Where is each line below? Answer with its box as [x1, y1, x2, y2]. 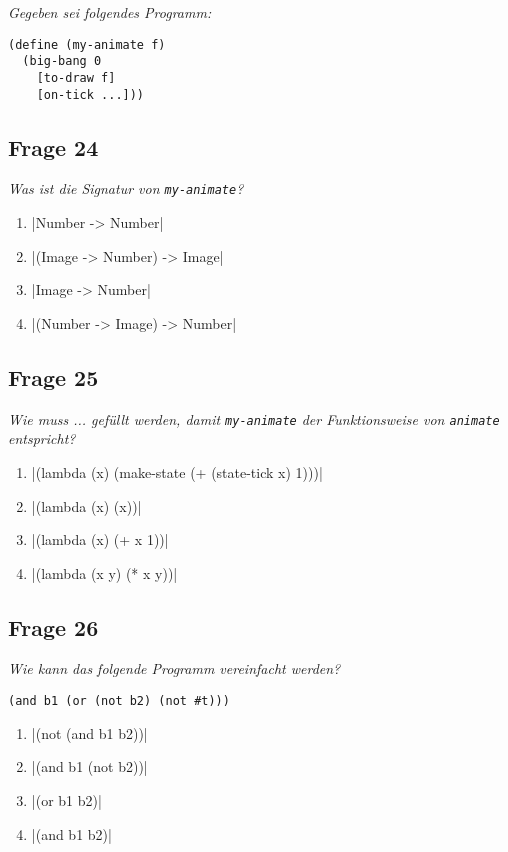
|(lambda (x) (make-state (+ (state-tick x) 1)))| [31, 461, 323, 482]
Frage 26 [8, 611, 99, 642]
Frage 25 [8, 361, 99, 392]
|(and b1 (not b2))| [31, 756, 148, 777]
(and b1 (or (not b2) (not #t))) [8, 694, 230, 709]
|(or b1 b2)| [31, 789, 102, 810]
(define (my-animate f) [8, 37, 166, 52]
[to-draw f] [36, 70, 116, 85]
